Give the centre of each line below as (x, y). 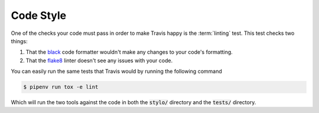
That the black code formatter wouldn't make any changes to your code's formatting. (129, 52)
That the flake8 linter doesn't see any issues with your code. (99, 60)
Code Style (39, 15)
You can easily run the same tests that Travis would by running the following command (117, 72)
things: (19, 41)
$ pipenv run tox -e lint (61, 87)
